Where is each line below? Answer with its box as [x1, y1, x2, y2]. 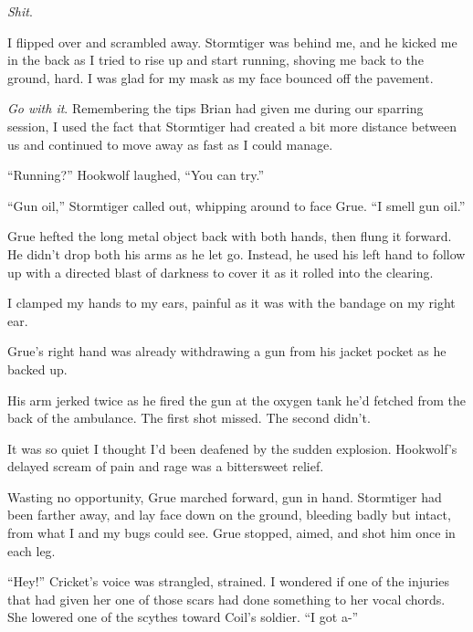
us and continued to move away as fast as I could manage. [7, 134, 333, 153]
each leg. [7, 541, 56, 560]
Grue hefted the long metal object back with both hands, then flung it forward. [7, 226, 452, 246]
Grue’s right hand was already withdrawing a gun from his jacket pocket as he [7, 342, 447, 361]
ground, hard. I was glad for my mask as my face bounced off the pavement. [7, 68, 434, 87]
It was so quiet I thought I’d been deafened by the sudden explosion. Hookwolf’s [7, 438, 457, 458]
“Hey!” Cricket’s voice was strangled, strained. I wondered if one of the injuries [7, 572, 449, 591]
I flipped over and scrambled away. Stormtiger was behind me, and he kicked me [7, 32, 457, 51]
